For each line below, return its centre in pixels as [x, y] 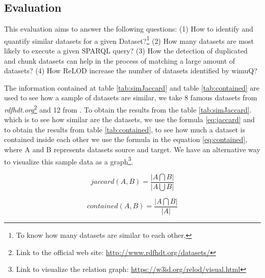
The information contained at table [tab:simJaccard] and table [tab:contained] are [132, 87]
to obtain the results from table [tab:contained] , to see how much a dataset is [125, 129]
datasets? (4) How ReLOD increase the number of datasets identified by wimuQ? [131, 71]
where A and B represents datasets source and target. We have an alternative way [132, 149]
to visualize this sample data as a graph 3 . [69, 160]
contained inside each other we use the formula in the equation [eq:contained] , [126, 139]
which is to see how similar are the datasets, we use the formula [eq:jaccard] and [129, 119]
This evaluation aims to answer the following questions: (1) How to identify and [129, 29]
